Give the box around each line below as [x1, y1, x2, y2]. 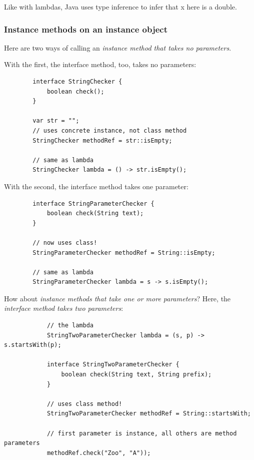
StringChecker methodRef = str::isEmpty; [32, 137, 172, 144]
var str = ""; [32, 117, 79, 125]
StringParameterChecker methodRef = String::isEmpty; [32, 249, 215, 256]
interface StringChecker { [32, 78, 122, 85]
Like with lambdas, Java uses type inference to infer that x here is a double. [4, 2, 237, 12]
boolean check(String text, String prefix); [61, 371, 212, 378]
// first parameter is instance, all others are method [46, 429, 237, 437]
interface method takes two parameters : [4, 303, 123, 313]
